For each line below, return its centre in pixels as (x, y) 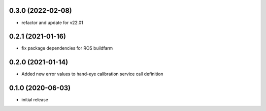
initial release (35, 100)
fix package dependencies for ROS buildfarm (67, 48)
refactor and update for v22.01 (52, 23)
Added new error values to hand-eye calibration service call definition (92, 74)
